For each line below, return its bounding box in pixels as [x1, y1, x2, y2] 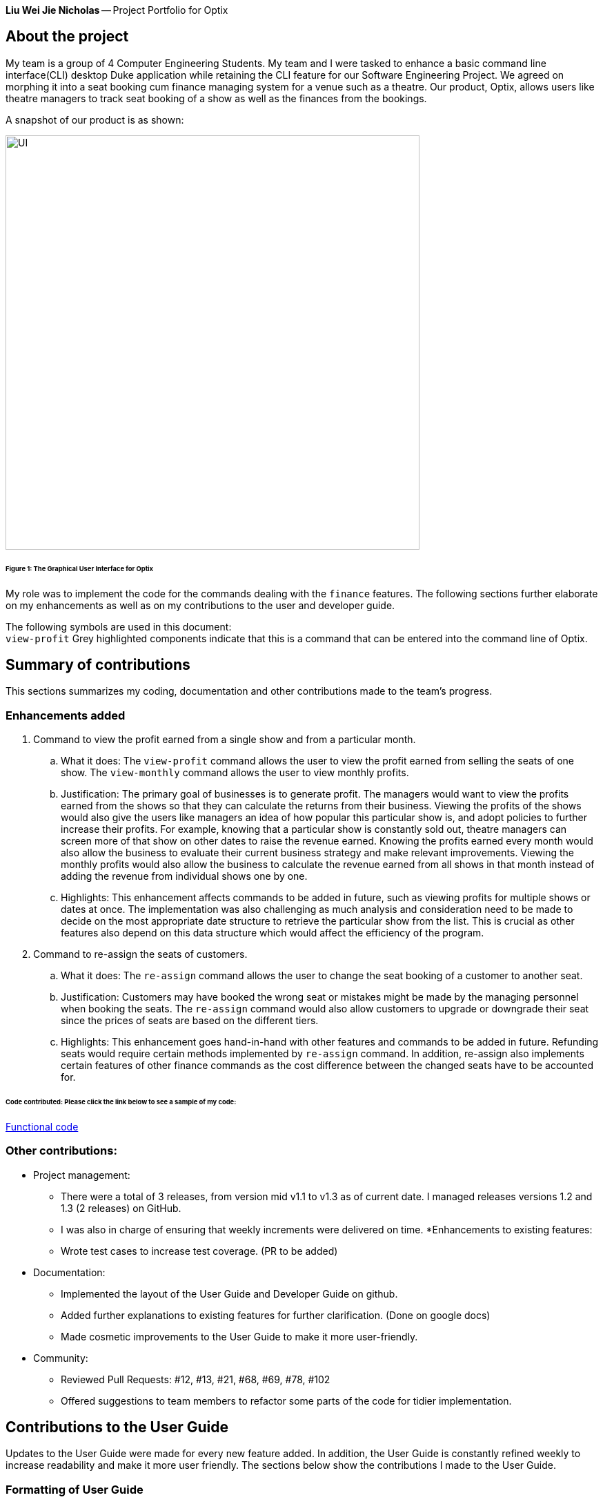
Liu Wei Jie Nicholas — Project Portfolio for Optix [6, 4, 228, 16]
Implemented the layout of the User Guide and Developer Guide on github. [61, 1287, 398, 1300]
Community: [33, 1351, 88, 1364]
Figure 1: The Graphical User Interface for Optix [6, 564, 154, 572]
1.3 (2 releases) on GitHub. [61, 1202, 181, 1214]
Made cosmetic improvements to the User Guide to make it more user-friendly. [61, 1330, 418, 1342]
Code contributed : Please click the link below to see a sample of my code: [6, 1097, 237, 1106]
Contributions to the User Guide [6, 1418, 228, 1436]
